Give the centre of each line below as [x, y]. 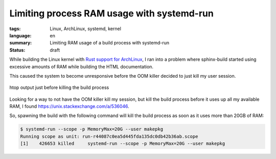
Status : [17, 50]
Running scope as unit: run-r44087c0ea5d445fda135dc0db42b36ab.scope [109, 136]
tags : [15, 29]
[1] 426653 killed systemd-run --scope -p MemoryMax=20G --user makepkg [123, 144]
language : [20, 35]
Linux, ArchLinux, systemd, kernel [85, 29]
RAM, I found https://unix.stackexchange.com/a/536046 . [70, 106]
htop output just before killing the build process [59, 87]
